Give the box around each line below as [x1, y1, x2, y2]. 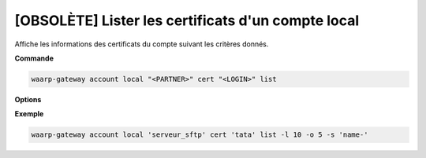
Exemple [14, 109, 44, 119]
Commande [14, 53, 54, 63]
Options [14, 94, 42, 104]
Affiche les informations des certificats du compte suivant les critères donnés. [14, 39, 269, 49]
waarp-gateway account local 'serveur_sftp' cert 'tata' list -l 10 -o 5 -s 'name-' [31, 130, 368, 139]
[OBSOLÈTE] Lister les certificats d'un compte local [14, 12, 360, 29]
